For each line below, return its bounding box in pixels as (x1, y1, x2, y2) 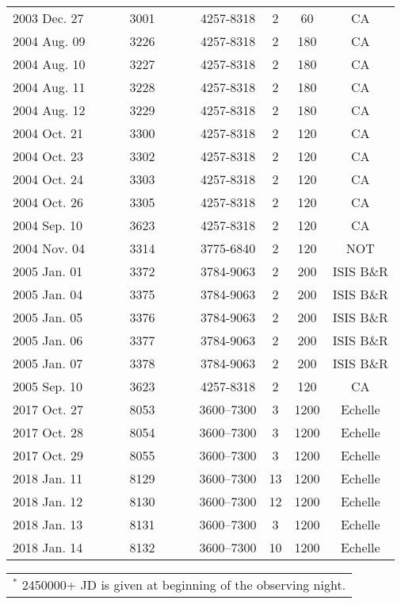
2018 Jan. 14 (13, 538, 83, 556)
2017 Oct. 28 (13, 423, 83, 441)
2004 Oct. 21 (13, 124, 83, 142)
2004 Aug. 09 (13, 32, 86, 50)
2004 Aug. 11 (13, 78, 86, 96)
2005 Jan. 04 (13, 285, 83, 303)
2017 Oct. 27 (13, 400, 83, 418)
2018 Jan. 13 (13, 515, 83, 533)
